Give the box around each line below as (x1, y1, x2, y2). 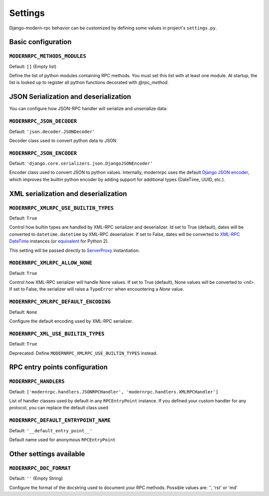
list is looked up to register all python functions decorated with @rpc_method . (9, 80, 169, 86)
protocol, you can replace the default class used (9, 405, 109, 411)
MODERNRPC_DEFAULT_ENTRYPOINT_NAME (9, 417, 111, 424)
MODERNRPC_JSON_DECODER (9, 118, 77, 124)
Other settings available (9, 450, 85, 458)
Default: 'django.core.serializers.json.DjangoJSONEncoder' (9, 160, 153, 166)
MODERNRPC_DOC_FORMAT (9, 465, 71, 472)
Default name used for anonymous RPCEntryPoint (9, 437, 116, 443)
